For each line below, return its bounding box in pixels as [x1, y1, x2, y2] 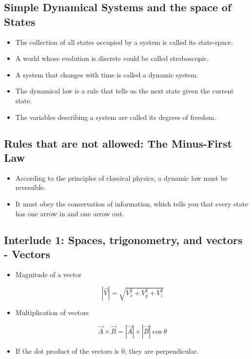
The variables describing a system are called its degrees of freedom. [15, 112, 216, 122]
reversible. [15, 182, 46, 192]
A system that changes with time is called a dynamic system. [15, 69, 198, 79]
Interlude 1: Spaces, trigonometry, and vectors [4, 232, 243, 247]
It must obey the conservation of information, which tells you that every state [15, 198, 248, 208]
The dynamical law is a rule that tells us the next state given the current [15, 86, 234, 96]
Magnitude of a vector [15, 269, 82, 279]
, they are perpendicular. [125, 345, 199, 356]
